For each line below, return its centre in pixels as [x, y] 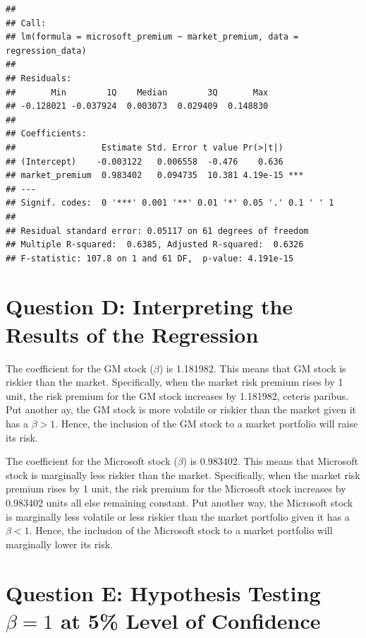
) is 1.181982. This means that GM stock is [252, 368]
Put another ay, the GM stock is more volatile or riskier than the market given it [181, 409]
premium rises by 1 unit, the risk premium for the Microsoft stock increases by [176, 489]
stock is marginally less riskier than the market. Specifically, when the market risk [183, 474]
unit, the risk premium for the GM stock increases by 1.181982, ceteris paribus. [177, 395]
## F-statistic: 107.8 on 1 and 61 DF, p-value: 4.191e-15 [150, 258]
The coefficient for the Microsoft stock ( [92, 461]
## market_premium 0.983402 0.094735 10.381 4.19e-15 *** [155, 176]
